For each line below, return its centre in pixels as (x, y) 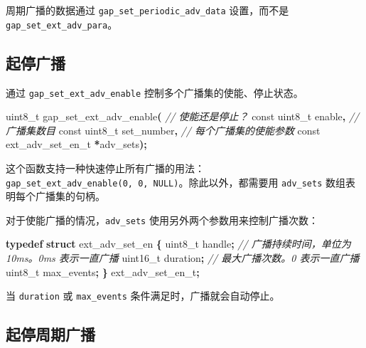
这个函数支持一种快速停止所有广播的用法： (105, 168)
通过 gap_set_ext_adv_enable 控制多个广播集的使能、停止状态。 (155, 92)
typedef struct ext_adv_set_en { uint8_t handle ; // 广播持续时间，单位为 (178, 244)
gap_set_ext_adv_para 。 (62, 24)
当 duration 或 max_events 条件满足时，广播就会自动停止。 (143, 296)
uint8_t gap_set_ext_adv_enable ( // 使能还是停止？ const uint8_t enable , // (183, 116)
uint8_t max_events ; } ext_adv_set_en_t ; (103, 271)
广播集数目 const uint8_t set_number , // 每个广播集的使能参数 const (163, 130)
